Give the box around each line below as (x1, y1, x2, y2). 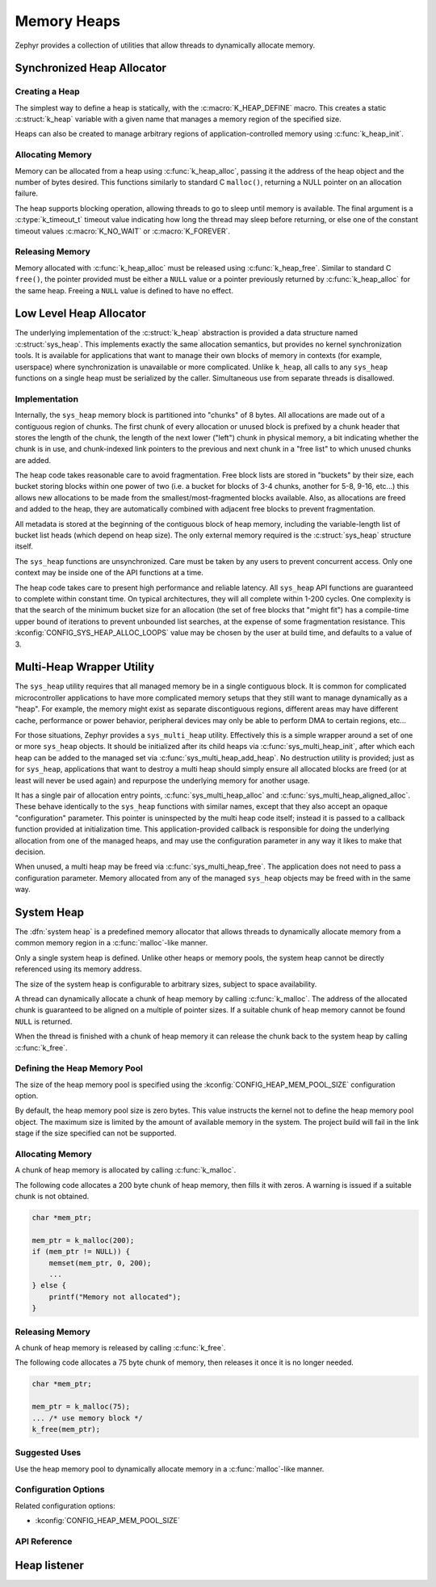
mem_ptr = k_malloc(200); (31, 1236, 135, 1244)
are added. (15, 455, 52, 465)
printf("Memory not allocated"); (48, 1292, 182, 1301)
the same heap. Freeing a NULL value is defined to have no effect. (15, 285, 234, 295)
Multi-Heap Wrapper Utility (15, 660, 155, 674)
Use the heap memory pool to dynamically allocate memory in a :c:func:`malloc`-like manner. (15, 1463, 325, 1474)
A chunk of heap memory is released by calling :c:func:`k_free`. (15, 1342, 226, 1353)
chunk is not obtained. (15, 1192, 90, 1202)
